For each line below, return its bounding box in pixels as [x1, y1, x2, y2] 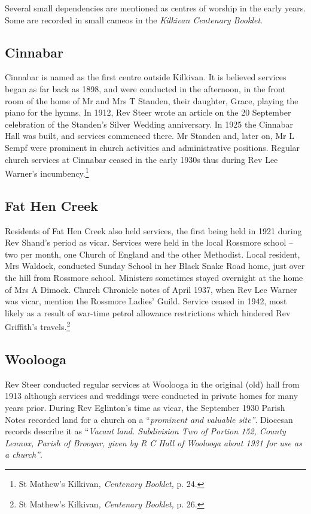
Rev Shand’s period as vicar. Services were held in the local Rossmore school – [5, 236, 294, 249]
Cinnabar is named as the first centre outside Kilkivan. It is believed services [5, 71, 286, 83]
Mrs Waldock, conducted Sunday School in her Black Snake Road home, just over [5, 259, 305, 272]
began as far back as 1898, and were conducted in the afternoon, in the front [5, 82, 286, 95]
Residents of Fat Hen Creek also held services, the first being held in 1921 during [5, 224, 302, 237]
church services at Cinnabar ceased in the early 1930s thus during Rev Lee [5, 153, 278, 165]
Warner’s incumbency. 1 [5, 165, 89, 179]
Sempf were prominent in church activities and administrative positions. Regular [5, 141, 300, 153]
